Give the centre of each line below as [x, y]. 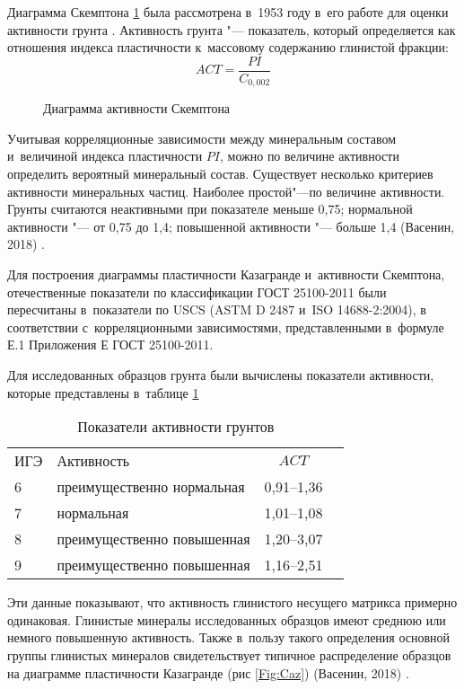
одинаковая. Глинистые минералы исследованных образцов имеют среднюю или [227, 619]
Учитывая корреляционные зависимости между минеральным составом [202, 138]
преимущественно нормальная [151, 487]
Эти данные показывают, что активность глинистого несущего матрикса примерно [232, 602]
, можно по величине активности [309, 156]
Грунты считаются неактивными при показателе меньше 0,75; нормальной [210, 209]
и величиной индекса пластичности [105, 156]
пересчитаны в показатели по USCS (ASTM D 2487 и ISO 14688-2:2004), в [217, 309]
